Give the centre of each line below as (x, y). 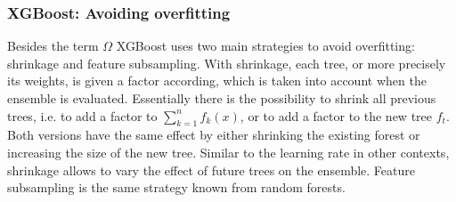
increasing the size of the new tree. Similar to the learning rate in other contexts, (228, 152)
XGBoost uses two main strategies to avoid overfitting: (265, 46)
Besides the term (53, 46)
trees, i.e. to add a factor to (82, 115)
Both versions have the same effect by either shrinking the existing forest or (214, 135)
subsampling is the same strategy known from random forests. (176, 187)
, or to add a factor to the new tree (336, 115)
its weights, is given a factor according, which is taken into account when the (217, 81)
